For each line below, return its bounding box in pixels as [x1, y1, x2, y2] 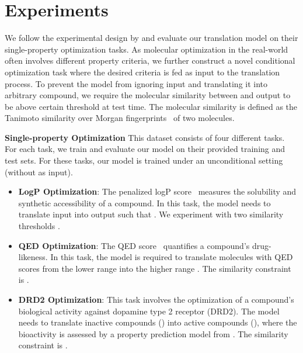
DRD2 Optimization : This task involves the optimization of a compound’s [18, 293, 294, 305]
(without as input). [5, 165, 73, 178]
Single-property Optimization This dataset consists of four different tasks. [5, 131, 285, 143]
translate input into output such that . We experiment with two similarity [18, 208, 284, 220]
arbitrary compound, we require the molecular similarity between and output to [5, 89, 291, 101]
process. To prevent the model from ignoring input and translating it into [5, 77, 268, 89]
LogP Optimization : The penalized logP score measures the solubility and [18, 185, 297, 198]
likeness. [18, 251, 48, 263]
